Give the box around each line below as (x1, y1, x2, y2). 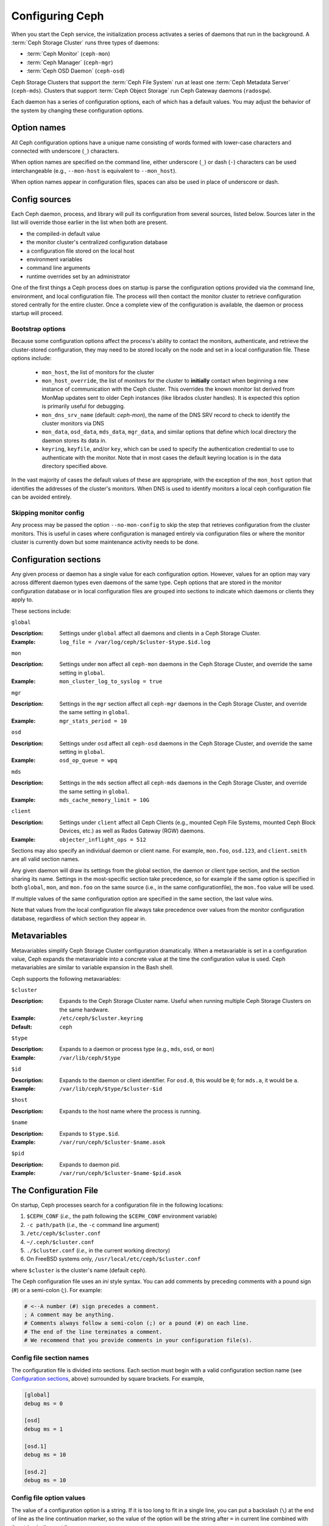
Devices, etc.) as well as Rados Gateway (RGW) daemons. (59, 827, 205, 834)
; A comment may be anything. (24, 1311, 115, 1318)
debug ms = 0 (24, 1400, 63, 1407)
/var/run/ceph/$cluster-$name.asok (59, 1138, 166, 1146)
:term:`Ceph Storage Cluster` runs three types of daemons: (11, 38, 160, 46)
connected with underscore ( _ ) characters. (11, 147, 119, 154)
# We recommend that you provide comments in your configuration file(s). (24, 1337, 253, 1344)
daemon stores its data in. (41, 436, 107, 444)
